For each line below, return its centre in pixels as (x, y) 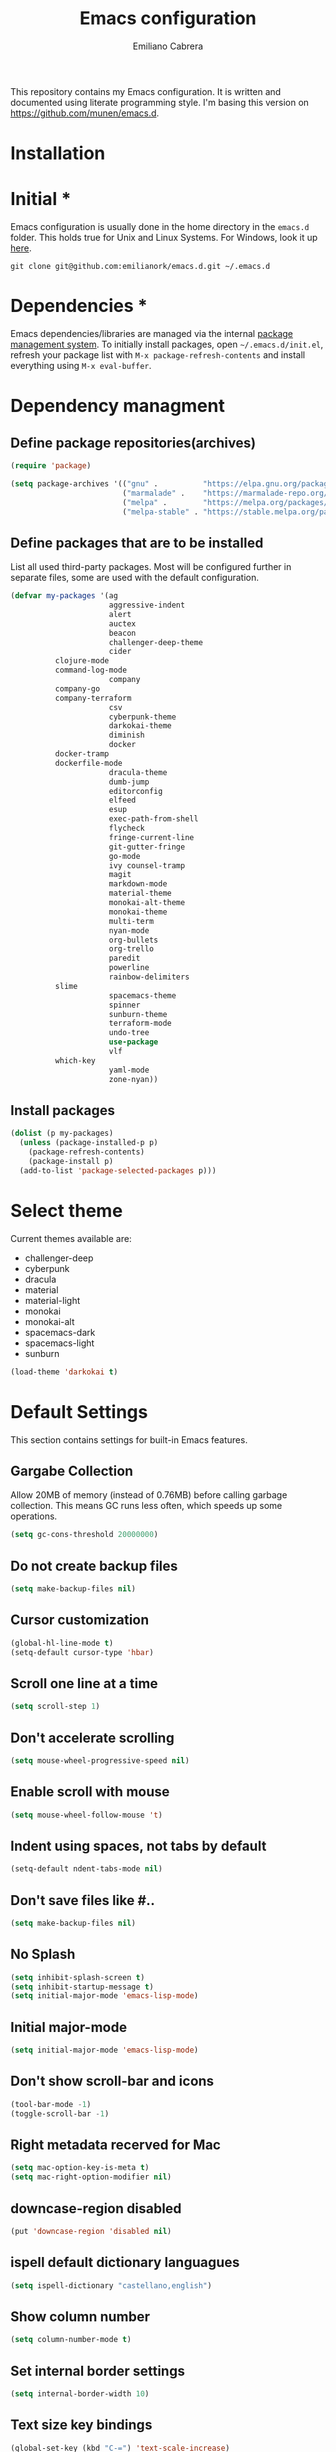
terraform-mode (140, 1023)
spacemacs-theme (142, 995)
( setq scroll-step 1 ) (55, 1707)
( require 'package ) (51, 466)
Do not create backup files (94, 1565)
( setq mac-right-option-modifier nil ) (91, 2177)
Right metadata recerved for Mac (116, 2144)
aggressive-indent (147, 605)
